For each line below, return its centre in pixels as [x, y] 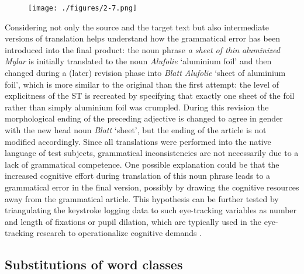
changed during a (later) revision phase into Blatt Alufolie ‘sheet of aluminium [145, 73]
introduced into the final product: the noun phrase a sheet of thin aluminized [142, 49]
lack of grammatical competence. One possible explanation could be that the [142, 164]
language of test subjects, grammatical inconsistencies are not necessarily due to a [152, 153]
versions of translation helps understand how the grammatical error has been [142, 38]
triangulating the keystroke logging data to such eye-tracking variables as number [151, 210]
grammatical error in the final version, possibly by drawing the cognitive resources [152, 187]
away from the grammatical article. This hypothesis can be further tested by [142, 198]
